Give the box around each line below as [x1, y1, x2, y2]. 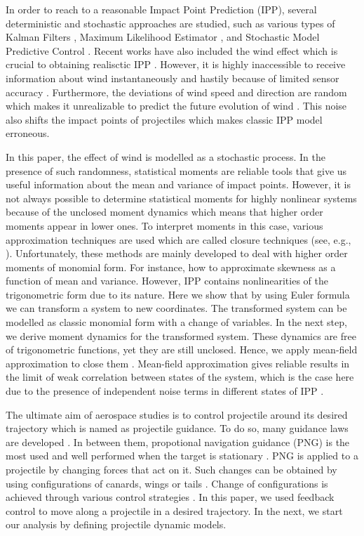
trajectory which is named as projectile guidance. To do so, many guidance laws [6, 421, 349, 436]
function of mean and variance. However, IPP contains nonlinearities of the [6, 273, 328, 288]
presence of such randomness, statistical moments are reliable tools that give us [6, 163, 347, 178]
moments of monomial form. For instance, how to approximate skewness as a [6, 259, 336, 274]
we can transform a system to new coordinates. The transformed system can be [6, 301, 347, 315]
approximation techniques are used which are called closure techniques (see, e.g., [6, 232, 351, 247]
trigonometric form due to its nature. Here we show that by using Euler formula [6, 287, 350, 301]
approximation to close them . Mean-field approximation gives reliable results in [6, 355, 350, 370]
